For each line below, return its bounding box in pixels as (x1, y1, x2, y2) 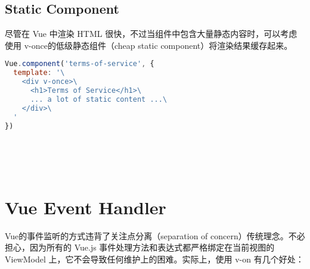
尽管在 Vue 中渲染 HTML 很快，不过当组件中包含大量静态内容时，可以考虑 (5, 27, 297, 40)
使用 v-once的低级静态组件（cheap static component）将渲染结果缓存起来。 (5, 39, 293, 51)
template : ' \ (13, 68, 65, 77)
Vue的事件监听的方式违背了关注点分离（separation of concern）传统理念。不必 (5, 229, 305, 242)
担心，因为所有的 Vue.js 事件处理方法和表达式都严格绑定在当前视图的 (5, 241, 275, 254)
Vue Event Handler (5, 195, 166, 219)
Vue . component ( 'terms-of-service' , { (5, 60, 154, 68)
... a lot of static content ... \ (30, 95, 168, 104)
